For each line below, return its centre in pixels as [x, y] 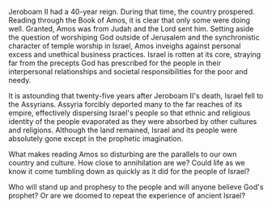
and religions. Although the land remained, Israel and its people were [123, 130]
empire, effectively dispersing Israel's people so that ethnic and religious [130, 113]
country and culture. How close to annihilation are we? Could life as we [127, 163]
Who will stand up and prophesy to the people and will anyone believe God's [136, 187]
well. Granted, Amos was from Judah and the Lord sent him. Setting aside [131, 29]
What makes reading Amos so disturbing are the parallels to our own [123, 154]
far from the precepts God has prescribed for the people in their [115, 63]
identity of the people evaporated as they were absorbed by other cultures [133, 121]
